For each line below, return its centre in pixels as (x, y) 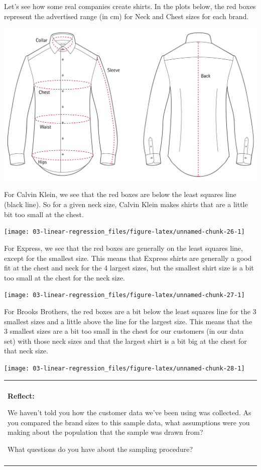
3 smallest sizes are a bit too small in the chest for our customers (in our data (124, 331)
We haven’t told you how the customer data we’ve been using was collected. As (129, 412)
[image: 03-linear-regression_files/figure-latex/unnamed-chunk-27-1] (124, 295)
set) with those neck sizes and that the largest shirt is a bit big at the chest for (125, 341)
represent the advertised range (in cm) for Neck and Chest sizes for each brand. (126, 16)
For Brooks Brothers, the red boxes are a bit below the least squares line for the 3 (130, 311)
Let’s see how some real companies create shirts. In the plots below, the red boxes (130, 6)
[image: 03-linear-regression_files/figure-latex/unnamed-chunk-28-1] (124, 368)
